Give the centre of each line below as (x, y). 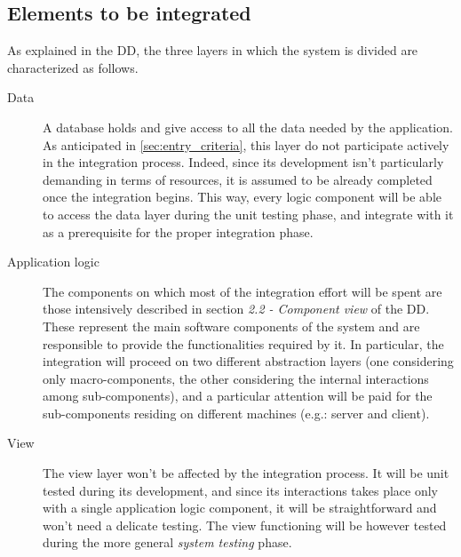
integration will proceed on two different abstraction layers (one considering (248, 361)
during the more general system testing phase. (167, 542)
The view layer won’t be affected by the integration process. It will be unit (246, 473)
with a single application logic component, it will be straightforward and (240, 508)
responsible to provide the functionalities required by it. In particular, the (243, 343)
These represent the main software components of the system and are (231, 326)
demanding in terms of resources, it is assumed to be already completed (238, 179)
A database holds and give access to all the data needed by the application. (248, 127)
